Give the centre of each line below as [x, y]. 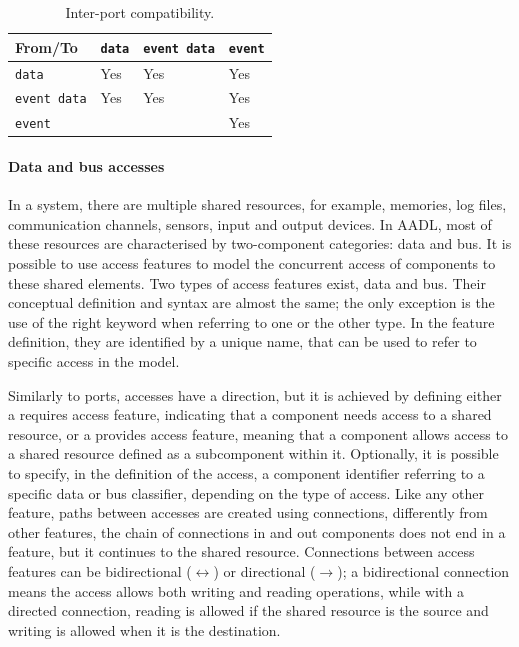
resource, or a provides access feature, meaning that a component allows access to [258, 433]
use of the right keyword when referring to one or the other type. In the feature [251, 321]
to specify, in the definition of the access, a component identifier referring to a [246, 472]
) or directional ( [264, 570]
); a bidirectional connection [423, 570]
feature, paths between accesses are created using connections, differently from [248, 512]
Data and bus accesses [86, 166]
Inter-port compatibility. [140, 12]
